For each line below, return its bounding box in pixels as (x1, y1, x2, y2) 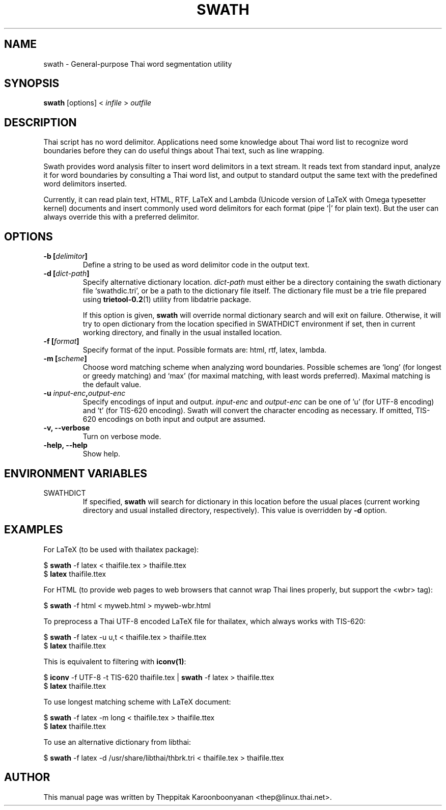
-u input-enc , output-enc (43, 389, 126, 398)
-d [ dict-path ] (43, 269, 90, 278)
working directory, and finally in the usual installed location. (82, 328, 282, 337)
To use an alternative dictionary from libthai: (43, 737, 191, 746)
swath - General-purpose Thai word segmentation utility (43, 59, 232, 68)
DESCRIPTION (4, 116, 77, 129)
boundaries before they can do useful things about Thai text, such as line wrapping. (43, 146, 324, 155)
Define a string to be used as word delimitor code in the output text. (82, 260, 310, 269)
